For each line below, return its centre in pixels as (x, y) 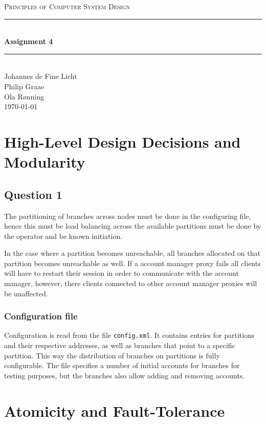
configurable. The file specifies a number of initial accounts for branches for (122, 365)
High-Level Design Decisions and (123, 141)
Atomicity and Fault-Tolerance (115, 410)
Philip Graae (24, 86)
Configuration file (41, 316)
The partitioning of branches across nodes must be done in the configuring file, (128, 216)
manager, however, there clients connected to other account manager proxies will (131, 283)
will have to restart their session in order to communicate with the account (121, 273)
